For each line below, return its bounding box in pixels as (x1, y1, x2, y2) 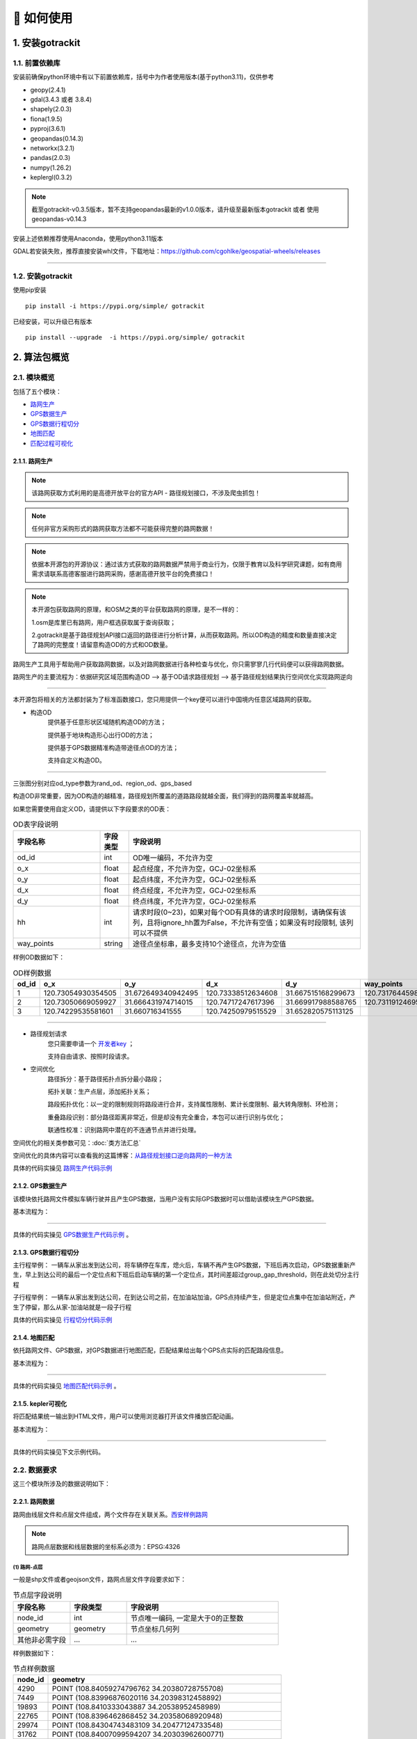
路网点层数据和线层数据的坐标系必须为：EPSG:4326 (31, 1542, 181, 1550)
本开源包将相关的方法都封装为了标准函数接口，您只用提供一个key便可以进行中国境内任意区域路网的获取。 (13, 696, 316, 704)
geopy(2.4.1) (30, 86, 66, 94)
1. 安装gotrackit (13, 37, 81, 49)
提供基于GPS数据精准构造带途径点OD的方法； (47, 744, 179, 752)
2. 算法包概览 (13, 351, 69, 363)
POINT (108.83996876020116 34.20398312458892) (51, 1693, 222, 1703)
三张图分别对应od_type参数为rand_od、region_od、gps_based (13, 779, 193, 787)
